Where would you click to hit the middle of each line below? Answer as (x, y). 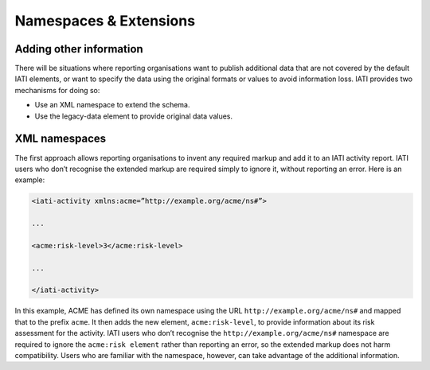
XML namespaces (61, 139)
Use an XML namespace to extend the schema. (112, 105)
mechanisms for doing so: (57, 90)
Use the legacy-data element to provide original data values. (134, 116)
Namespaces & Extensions (105, 21)
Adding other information (79, 49)
